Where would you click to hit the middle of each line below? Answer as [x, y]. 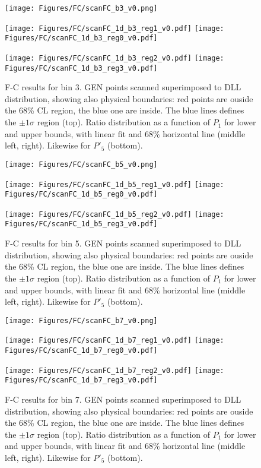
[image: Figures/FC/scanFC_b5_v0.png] [81, 164]
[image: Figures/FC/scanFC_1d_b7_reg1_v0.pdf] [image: [114, 341]
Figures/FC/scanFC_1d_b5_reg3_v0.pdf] [81, 224]
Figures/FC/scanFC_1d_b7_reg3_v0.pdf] [81, 380]
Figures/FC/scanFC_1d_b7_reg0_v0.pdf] [81, 350]
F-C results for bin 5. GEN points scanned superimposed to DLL [123, 243]
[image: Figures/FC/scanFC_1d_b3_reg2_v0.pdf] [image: [114, 58]
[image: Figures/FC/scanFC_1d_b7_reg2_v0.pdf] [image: [114, 370]
